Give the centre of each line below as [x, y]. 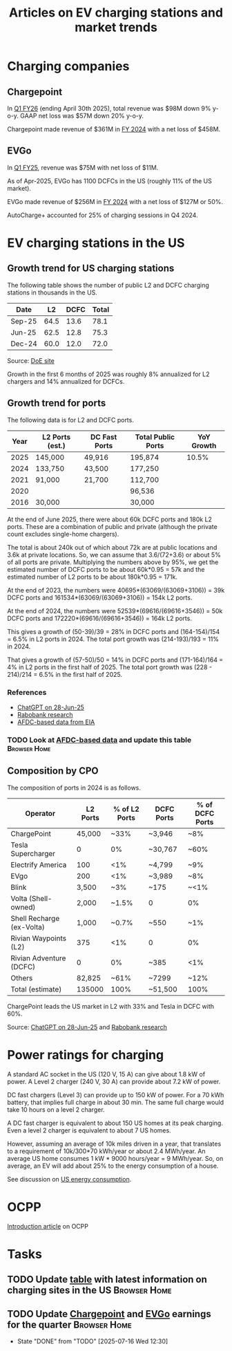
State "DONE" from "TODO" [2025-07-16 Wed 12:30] [93, 1341]
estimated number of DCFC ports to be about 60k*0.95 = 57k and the [106, 569]
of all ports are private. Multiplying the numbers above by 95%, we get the [113, 562]
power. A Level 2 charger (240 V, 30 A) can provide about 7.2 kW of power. [114, 1081]
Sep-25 [24, 321]
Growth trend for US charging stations [91, 269]
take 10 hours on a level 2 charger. [56, 1109]
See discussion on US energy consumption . [69, 1179]
